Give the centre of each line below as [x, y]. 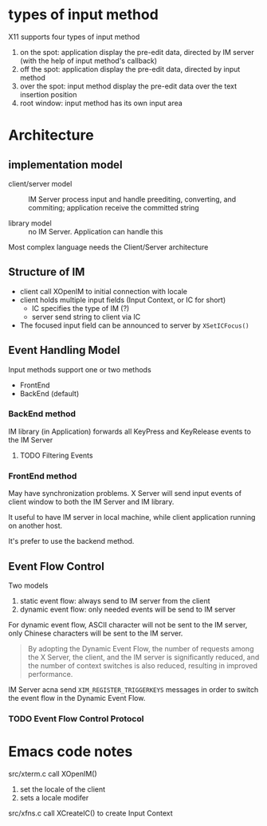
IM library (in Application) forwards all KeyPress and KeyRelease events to [130, 431]
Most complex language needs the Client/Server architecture [108, 247]
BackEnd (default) [49, 393]
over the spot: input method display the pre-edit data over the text [128, 86]
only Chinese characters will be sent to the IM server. [96, 633]
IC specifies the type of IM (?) [80, 308]
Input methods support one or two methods [80, 369]
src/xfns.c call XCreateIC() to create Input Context [90, 813]
